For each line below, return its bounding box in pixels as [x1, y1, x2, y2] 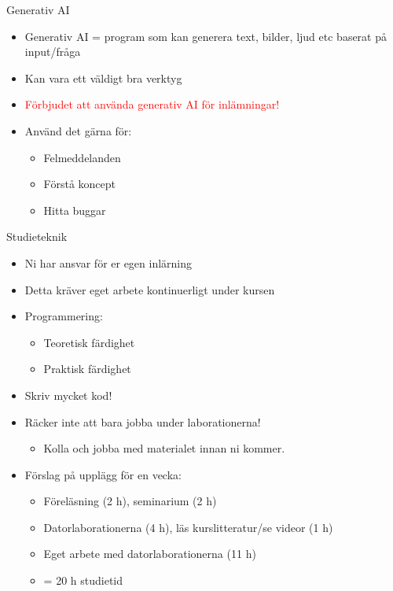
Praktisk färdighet [43, 360, 131, 377]
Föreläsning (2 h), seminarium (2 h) [43, 493, 217, 509]
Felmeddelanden [43, 149, 121, 165]
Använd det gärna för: [24, 122, 132, 139]
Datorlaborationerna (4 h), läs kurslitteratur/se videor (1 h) [43, 519, 333, 535]
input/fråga [24, 43, 81, 60]
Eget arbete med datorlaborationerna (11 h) [43, 545, 256, 562]
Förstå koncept [43, 175, 116, 192]
